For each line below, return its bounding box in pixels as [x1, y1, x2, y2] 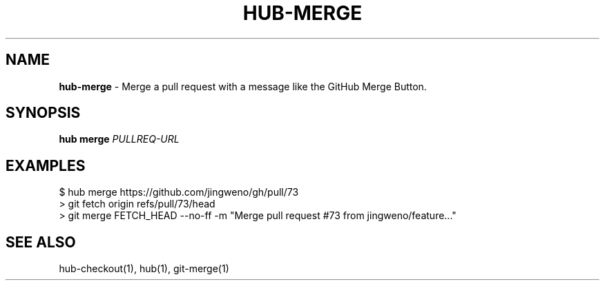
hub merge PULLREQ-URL [59, 133, 180, 145]
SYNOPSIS [6, 104, 81, 122]
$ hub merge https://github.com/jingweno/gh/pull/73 [59, 186, 299, 198]
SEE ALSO [6, 233, 76, 251]
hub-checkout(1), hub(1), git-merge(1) [59, 263, 229, 275]
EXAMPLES [6, 156, 86, 174]
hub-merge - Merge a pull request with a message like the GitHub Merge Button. [59, 80, 427, 92]
